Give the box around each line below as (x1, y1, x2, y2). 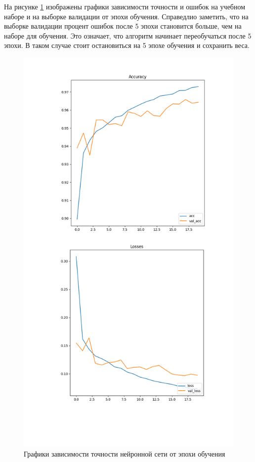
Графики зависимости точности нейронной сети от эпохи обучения (24, 449, 225, 459)
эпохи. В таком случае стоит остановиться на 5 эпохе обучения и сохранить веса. (4, 40, 250, 50)
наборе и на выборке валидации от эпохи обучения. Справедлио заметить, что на (4, 11, 249, 21)
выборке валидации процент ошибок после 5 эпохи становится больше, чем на (4, 21, 242, 31)
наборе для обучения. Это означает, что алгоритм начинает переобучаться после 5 (4, 30, 252, 41)
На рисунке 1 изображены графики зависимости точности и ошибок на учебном (4, 1, 246, 11)
